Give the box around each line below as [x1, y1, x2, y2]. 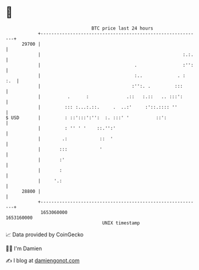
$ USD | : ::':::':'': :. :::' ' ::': [5, 114, 167, 121]
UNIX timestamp [102, 219, 140, 226]
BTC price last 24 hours [91, 25, 153, 31]
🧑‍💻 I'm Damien [5, 245, 43, 252]
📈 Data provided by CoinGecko [5, 231, 84, 238]
